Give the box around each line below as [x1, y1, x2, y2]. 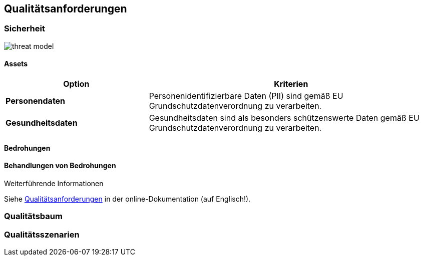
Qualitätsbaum [4, 211, 63, 222]
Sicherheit [4, 23, 45, 34]
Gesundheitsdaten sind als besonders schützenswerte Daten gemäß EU [149, 113, 419, 123]
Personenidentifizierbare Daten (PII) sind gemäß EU [149, 91, 343, 101]
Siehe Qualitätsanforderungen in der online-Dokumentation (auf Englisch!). [4, 194, 251, 203]
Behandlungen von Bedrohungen [4, 161, 116, 170]
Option [63, 79, 90, 89]
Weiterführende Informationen [4, 179, 104, 188]
